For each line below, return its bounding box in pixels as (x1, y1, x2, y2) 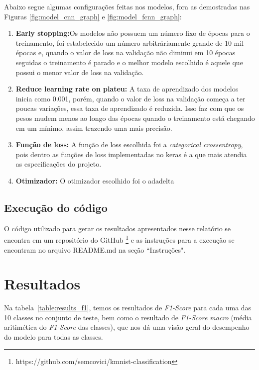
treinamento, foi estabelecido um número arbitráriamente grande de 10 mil (15, 37, 244, 48)
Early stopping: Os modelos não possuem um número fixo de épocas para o (15, 28, 250, 38)
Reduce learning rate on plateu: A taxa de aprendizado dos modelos (15, 84, 239, 94)
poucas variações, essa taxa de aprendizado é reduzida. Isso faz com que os (15, 103, 244, 113)
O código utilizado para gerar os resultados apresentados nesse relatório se (4, 223, 231, 233)
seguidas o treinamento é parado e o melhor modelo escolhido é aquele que (15, 57, 243, 67)
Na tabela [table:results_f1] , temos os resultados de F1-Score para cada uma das (4, 302, 252, 313)
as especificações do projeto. (15, 159, 102, 169)
